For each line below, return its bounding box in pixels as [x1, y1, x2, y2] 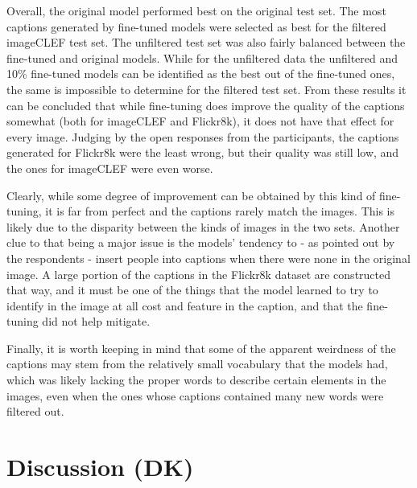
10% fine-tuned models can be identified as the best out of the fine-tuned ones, [6, 65, 395, 82]
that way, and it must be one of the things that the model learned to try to [6, 281, 378, 298]
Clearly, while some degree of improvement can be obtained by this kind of [6, 187, 376, 203]
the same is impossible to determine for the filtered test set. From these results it [6, 80, 407, 97]
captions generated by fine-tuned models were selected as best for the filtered [6, 18, 386, 35]
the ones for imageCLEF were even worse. [6, 159, 213, 176]
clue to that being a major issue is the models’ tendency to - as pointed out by [6, 234, 395, 251]
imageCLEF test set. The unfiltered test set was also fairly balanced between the [6, 34, 406, 51]
